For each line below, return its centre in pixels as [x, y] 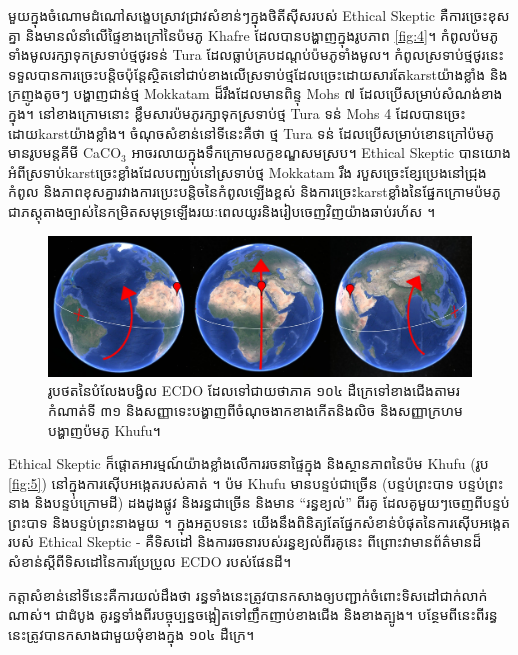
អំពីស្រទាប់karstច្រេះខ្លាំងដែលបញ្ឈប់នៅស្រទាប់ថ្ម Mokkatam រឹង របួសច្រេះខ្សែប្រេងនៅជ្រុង [247, 171]
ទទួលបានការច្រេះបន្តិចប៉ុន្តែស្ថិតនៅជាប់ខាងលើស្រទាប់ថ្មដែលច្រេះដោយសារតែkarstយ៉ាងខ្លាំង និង [258, 73]
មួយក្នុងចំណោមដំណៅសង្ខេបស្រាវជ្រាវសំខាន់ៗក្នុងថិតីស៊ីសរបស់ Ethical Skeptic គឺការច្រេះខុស [259, 15]
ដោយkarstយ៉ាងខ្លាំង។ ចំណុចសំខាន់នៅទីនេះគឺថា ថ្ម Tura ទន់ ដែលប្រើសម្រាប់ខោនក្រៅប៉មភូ [251, 132]
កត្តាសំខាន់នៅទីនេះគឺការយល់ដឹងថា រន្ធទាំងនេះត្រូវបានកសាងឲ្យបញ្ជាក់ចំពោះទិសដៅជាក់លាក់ [248, 594]
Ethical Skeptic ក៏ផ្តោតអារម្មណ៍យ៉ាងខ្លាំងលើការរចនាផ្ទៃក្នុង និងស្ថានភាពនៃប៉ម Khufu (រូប [248, 463]
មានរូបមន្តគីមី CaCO [65, 152]
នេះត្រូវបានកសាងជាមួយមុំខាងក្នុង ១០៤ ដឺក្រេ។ [131, 633]
